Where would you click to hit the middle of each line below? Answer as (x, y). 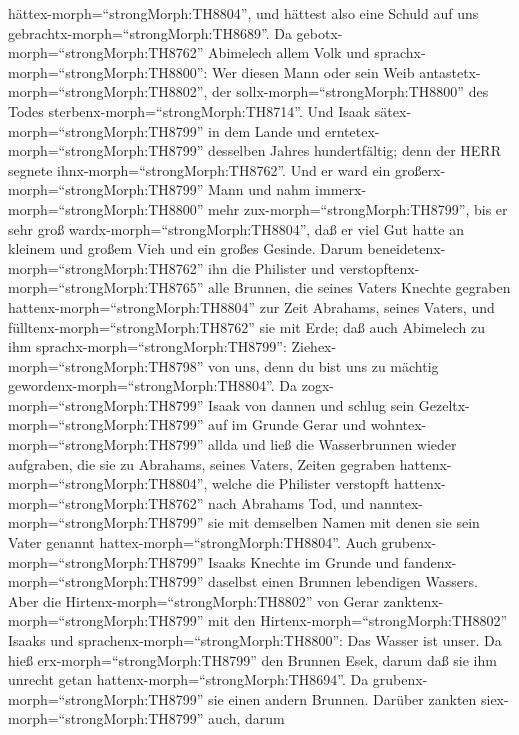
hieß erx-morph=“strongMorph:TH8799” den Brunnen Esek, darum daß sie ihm (252, 659)
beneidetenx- (406, 248)
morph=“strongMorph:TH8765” (106, 287)
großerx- (420, 169)
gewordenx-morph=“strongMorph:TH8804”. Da (153, 385)
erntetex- (352, 130)
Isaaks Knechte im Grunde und (303, 561)
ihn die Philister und (271, 267)
